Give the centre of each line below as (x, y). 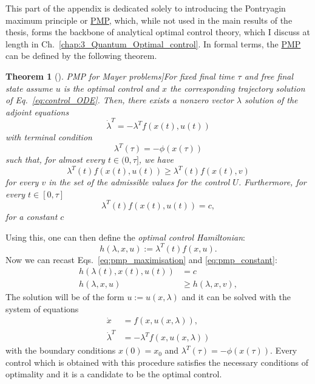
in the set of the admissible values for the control (139, 182)
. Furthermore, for (272, 182)
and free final (269, 76)
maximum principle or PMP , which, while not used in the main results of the (149, 20)
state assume (29, 88)
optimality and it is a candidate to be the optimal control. (114, 374)
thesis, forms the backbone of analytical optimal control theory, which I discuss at (158, 32)
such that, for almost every (55, 159)
